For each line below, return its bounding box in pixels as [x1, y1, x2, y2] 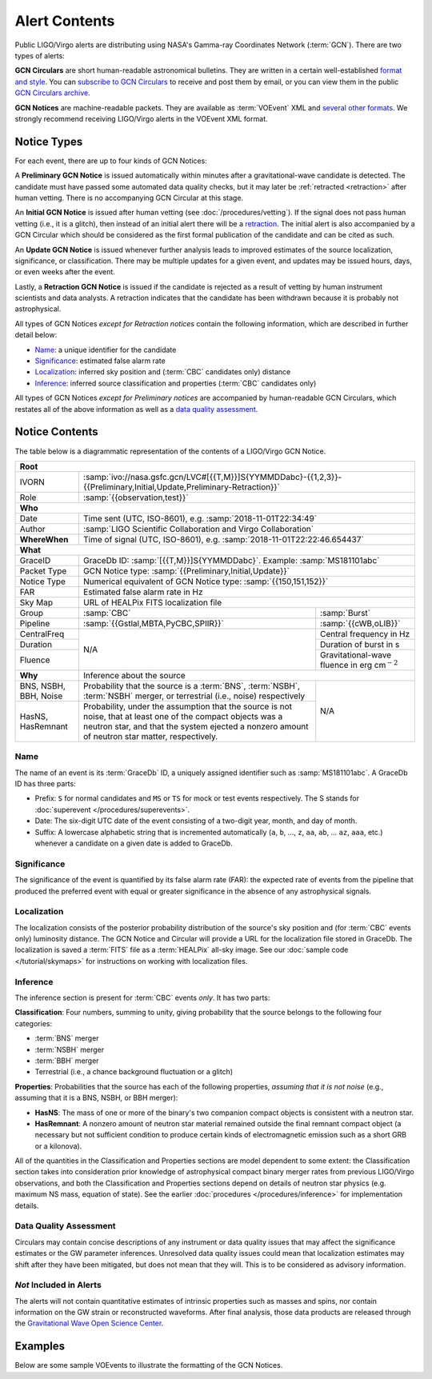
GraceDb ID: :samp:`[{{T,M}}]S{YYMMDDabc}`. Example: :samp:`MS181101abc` [82, 554, 380, 566]
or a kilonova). [34, 1141, 82, 1151]
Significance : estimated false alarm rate [34, 356, 166, 366]
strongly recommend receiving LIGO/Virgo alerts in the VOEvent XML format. [14, 114, 268, 123]
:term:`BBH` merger [34, 1056, 99, 1065]
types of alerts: [14, 50, 66, 60]
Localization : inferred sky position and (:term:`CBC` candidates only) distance [34, 367, 291, 377]
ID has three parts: [14, 779, 76, 789]
